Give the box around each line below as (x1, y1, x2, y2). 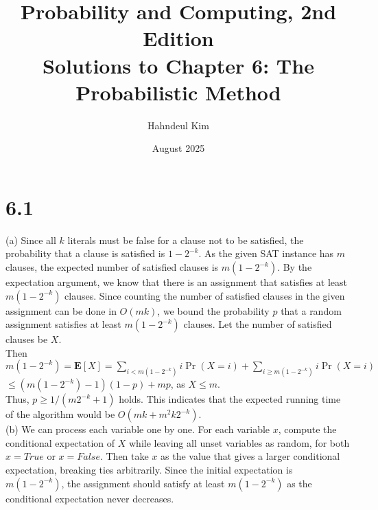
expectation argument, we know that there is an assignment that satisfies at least (5, 275, 347, 289)
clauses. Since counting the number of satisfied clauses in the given (64, 288, 345, 302)
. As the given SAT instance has (198, 246, 334, 260)
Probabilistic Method (75, 78, 281, 106)
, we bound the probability (157, 303, 270, 318)
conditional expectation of (5, 435, 115, 450)
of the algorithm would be (5, 407, 115, 421)
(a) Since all (5, 232, 56, 247)
